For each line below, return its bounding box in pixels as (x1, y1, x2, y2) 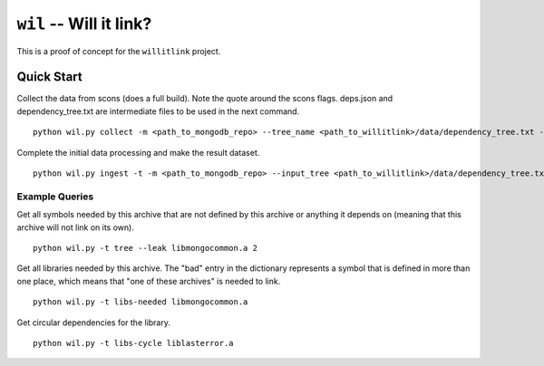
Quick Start (16, 69, 83, 85)
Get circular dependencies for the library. (16, 317, 171, 328)
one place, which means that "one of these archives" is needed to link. (16, 275, 281, 286)
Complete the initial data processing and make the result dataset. (16, 147, 260, 158)
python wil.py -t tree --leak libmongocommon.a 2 (33, 243, 258, 253)
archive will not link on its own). (16, 222, 135, 233)
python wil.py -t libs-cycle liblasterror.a (33, 338, 235, 348)
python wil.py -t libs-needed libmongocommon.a (33, 297, 248, 307)
